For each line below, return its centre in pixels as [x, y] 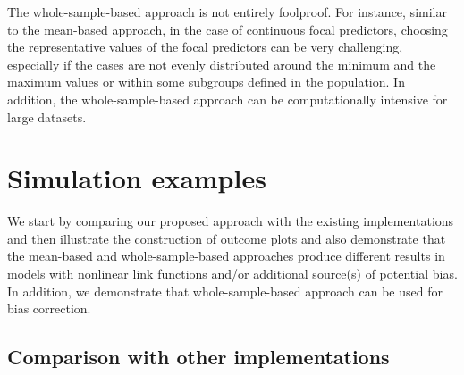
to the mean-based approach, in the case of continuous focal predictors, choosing [228, 29]
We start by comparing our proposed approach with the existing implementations [231, 221]
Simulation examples [137, 178]
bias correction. [49, 308]
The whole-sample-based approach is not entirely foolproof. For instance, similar [227, 12]
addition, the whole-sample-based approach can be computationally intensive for [228, 99]
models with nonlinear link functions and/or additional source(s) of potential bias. [232, 274]
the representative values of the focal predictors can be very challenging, [205, 47]
